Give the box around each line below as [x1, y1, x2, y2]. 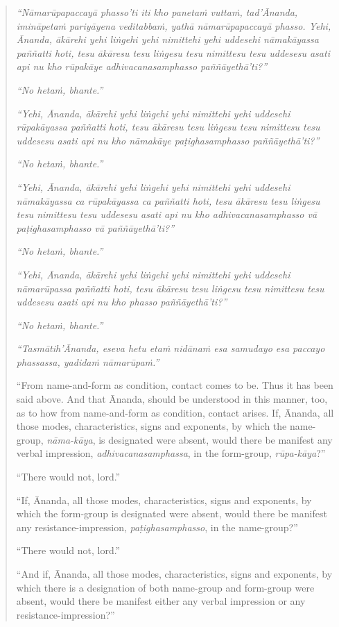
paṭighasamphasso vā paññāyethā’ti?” [16, 220, 175, 235]
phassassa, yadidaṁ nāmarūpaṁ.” [16, 354, 159, 369]
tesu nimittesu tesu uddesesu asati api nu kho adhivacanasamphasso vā [16, 207, 318, 221]
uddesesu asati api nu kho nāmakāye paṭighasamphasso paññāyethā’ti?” [16, 133, 320, 147]
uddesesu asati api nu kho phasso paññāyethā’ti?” [16, 294, 227, 309]
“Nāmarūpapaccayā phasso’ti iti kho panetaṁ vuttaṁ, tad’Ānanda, [16, 5, 298, 19]
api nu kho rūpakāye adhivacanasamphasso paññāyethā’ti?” [16, 59, 268, 74]
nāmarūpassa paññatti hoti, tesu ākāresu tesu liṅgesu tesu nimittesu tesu [16, 281, 324, 295]
